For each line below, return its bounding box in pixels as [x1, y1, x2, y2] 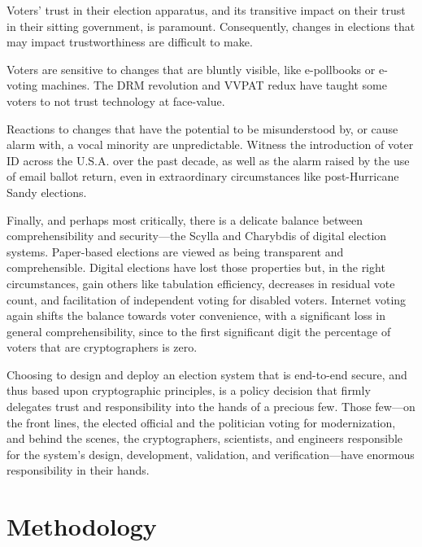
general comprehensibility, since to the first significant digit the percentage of [7, 322, 391, 339]
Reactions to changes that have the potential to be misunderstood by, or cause [7, 120, 398, 137]
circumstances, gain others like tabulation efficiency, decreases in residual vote [7, 274, 395, 291]
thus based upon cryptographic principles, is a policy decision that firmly [7, 382, 371, 399]
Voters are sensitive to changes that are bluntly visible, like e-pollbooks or [7, 60, 376, 77]
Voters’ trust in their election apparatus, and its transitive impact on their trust [7, 2, 406, 18]
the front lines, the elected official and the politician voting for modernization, [7, 414, 396, 431]
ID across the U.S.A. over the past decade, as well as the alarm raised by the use [7, 151, 410, 168]
